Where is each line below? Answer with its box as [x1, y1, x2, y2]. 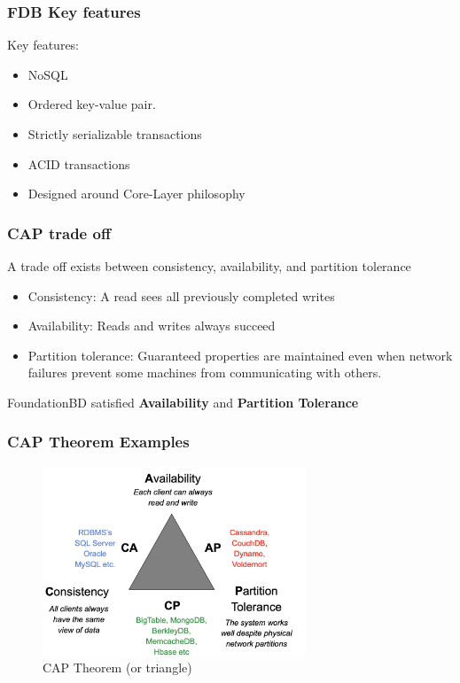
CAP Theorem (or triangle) [43, 658, 192, 677]
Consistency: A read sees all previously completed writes [27, 286, 335, 305]
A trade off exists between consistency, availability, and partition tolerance [7, 257, 411, 275]
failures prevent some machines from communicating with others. [27, 363, 382, 382]
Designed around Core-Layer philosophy [27, 184, 246, 203]
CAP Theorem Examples [7, 431, 190, 453]
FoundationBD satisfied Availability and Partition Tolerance [7, 392, 359, 411]
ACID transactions [27, 154, 130, 173]
